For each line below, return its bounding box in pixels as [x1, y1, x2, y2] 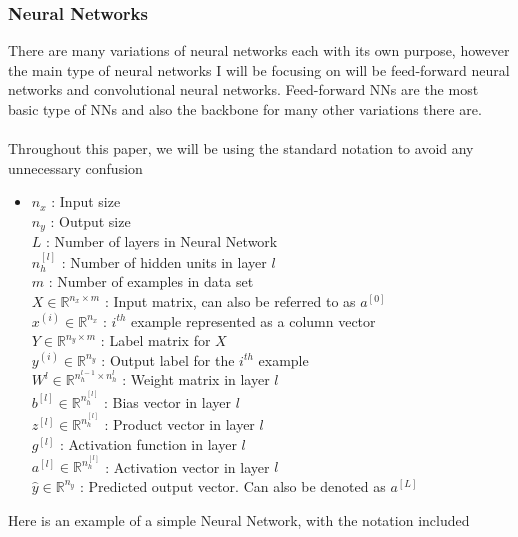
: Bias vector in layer [103, 391, 232, 412]
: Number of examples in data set [48, 271, 254, 292]
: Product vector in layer [104, 414, 255, 435]
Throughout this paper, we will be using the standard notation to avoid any [8, 138, 474, 159]
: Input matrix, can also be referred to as [104, 291, 356, 312]
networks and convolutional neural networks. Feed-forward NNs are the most [8, 79, 479, 100]
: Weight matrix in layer [122, 369, 270, 390]
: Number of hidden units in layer [61, 251, 267, 272]
